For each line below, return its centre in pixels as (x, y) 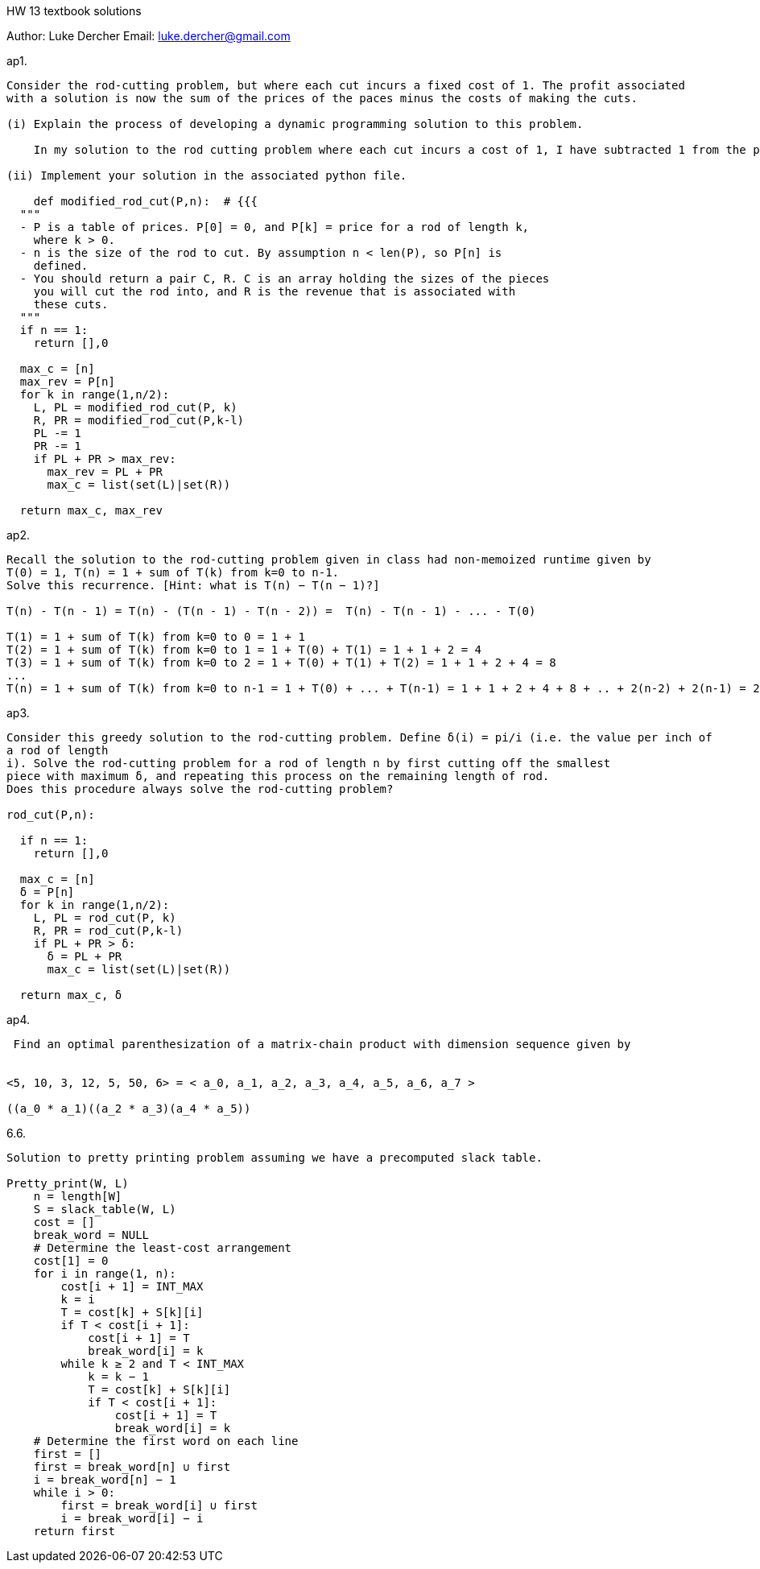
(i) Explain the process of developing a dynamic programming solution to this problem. (295, 124)
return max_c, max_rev (91, 510)
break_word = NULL (91, 1235)
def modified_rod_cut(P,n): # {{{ (145, 201)
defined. (61, 266)
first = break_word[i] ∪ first (159, 1505)
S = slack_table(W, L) (105, 1209)
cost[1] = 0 (71, 1261)
